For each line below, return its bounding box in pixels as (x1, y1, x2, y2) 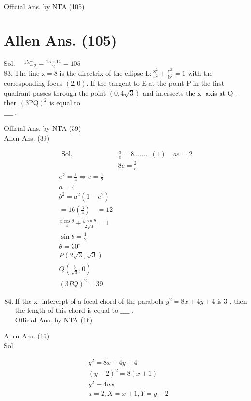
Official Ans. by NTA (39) (4, 123, 81, 133)
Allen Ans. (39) (4, 132, 50, 143)
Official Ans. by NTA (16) (15, 314, 93, 324)
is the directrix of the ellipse (59, 67, 143, 78)
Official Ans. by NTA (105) (4, 1, 85, 11)
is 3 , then (217, 295, 247, 305)
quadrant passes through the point (4, 88, 106, 98)
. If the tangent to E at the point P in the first (86, 78, 225, 88)
